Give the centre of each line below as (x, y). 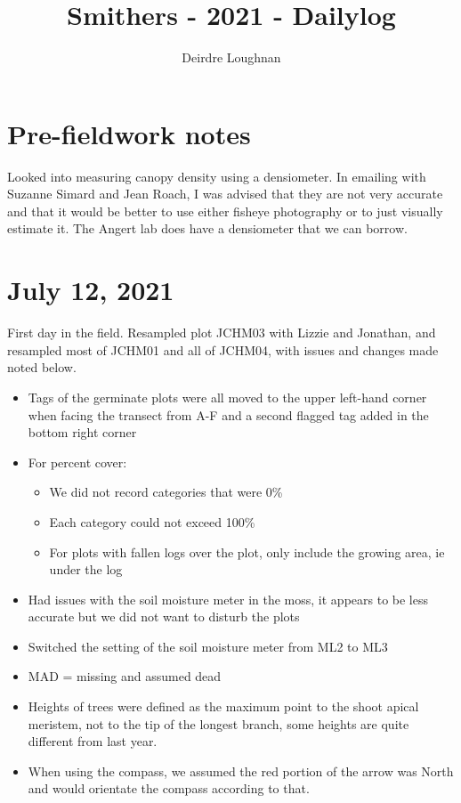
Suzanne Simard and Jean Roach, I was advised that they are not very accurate (225, 194)
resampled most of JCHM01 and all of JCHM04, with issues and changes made (223, 349)
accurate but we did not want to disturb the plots (164, 616)
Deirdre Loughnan (231, 57)
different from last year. (93, 741)
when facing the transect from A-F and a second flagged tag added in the (228, 414)
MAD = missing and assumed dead (125, 676)
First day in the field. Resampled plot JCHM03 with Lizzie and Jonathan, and (222, 333)
